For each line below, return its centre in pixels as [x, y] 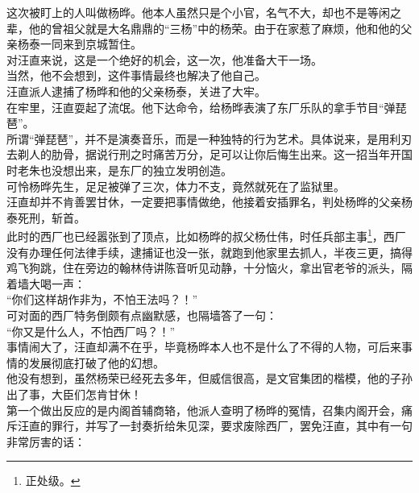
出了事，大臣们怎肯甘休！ [74, 394]
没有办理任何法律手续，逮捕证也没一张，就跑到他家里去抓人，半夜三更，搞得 [209, 252]
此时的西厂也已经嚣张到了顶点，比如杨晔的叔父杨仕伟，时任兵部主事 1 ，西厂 [206, 235]
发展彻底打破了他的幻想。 [96, 362]
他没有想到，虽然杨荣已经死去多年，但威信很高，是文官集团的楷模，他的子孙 [209, 378]
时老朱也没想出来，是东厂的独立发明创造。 [119, 170]
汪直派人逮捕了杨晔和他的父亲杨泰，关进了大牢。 [136, 91]
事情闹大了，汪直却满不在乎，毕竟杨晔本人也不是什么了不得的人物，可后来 [204, 347]
